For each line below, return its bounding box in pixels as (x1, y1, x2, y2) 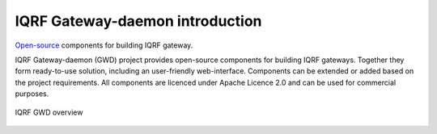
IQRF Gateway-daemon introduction (15, 12, 262, 30)
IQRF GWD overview (15, 107, 83, 117)
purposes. (15, 89, 49, 98)
